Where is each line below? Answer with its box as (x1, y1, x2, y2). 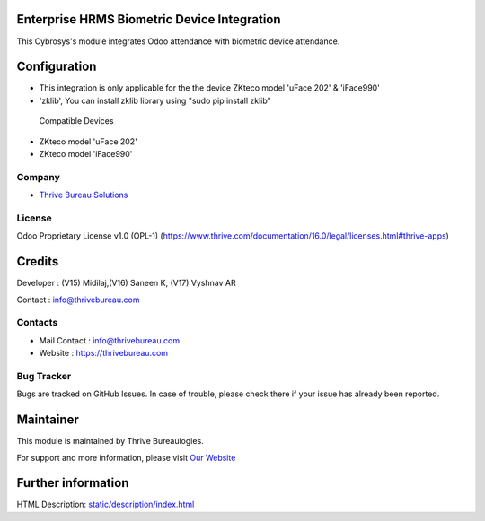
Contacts (16, 317, 58, 329)
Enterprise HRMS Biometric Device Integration (16, 12, 282, 27)
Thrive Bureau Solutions (39, 189, 128, 201)
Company (16, 170, 60, 183)
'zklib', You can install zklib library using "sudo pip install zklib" (39, 95, 271, 106)
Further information (16, 475, 129, 491)
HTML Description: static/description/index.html (16, 499, 195, 510)
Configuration (16, 59, 97, 74)
